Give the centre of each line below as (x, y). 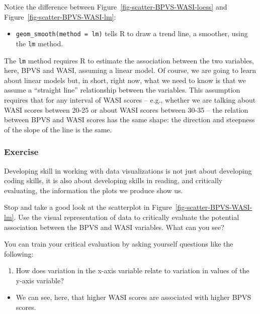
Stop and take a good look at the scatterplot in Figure (88, 207)
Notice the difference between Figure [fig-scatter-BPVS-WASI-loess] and (116, 7)
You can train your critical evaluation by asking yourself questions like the (119, 244)
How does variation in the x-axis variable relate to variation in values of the (133, 270)
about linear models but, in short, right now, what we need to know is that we (125, 80)
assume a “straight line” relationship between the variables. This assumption (122, 90)
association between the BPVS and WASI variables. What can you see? (114, 227)
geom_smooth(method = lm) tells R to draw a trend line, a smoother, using (132, 33)
